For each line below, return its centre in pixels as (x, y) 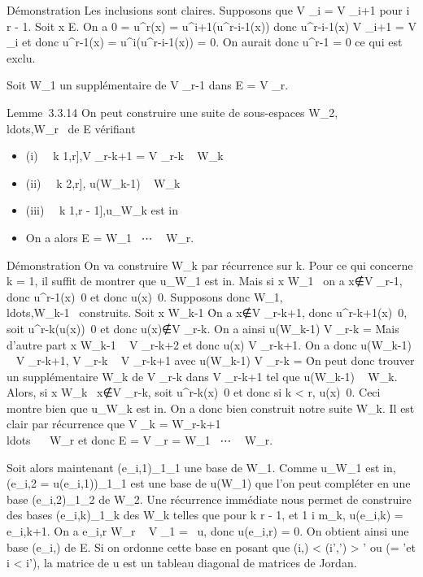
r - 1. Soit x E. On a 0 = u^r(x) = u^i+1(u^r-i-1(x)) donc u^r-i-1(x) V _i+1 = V (212, 26)
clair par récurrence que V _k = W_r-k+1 (114, 424)
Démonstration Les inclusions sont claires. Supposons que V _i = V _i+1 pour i (208, 10)
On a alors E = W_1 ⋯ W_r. (110, 237)
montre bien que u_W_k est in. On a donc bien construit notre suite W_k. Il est (211, 408)
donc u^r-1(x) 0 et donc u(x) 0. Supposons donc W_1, (145, 296)
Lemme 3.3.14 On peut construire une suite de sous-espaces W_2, (172, 112)
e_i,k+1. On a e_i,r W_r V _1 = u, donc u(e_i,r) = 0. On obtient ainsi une (208, 531)
